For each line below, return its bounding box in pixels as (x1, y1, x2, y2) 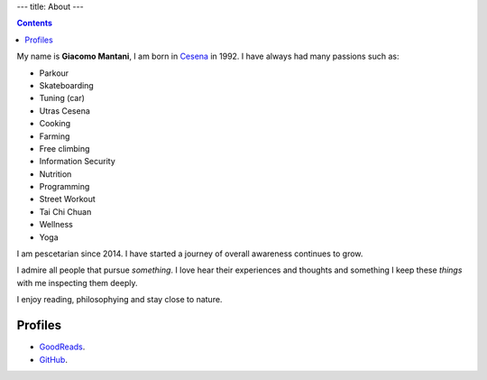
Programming (39, 181, 90, 192)
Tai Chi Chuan (39, 206, 92, 217)
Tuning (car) (39, 93, 86, 104)
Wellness (39, 219, 74, 230)
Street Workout (39, 194, 96, 205)
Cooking (39, 118, 71, 129)
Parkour (39, 68, 69, 79)
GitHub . (39, 354, 68, 365)
